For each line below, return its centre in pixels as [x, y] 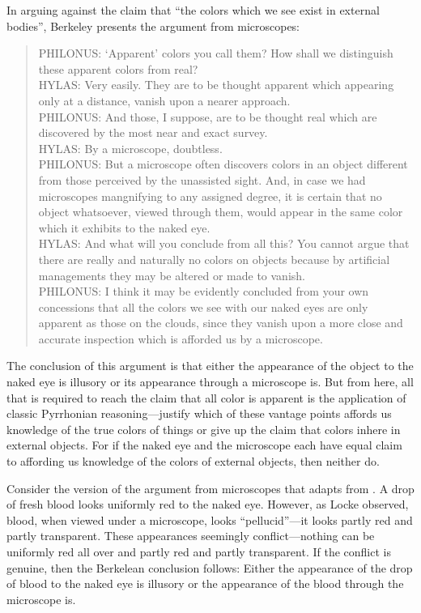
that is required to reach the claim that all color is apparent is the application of [206, 397]
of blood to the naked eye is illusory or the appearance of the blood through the [205, 583]
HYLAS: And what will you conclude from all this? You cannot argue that [224, 243]
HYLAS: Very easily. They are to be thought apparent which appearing [216, 85]
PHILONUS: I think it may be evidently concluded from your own [204, 291]
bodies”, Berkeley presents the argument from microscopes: [153, 26]
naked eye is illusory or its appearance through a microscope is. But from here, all [210, 382]
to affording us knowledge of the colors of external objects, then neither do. [193, 461]
